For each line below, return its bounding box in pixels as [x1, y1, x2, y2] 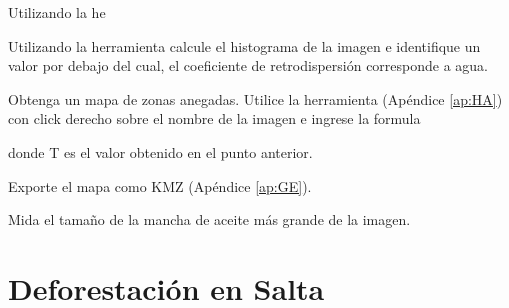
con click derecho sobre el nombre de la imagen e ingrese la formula [8, 108, 421, 129]
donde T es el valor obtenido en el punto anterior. [8, 141, 313, 162]
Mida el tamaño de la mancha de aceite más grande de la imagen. [8, 209, 411, 230]
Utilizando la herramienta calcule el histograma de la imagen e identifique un [8, 35, 481, 56]
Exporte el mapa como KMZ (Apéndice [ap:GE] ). [8, 175, 312, 196]
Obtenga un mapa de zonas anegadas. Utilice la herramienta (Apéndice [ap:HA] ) [8, 88, 503, 109]
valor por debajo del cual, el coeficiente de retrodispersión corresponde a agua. [8, 55, 489, 76]
